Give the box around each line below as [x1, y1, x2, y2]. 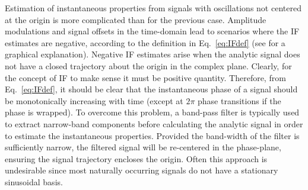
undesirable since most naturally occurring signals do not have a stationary [5, 164, 278, 176]
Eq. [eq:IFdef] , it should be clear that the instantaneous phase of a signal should [5, 83, 298, 95]
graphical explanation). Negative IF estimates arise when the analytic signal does [5, 48, 300, 60]
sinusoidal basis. [5, 175, 63, 188]
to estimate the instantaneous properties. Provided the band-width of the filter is [5, 129, 300, 141]
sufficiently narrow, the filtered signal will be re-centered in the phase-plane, [5, 141, 281, 153]
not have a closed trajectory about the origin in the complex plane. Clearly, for [5, 59, 292, 72]
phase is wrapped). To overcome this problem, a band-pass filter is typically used [5, 106, 300, 118]
